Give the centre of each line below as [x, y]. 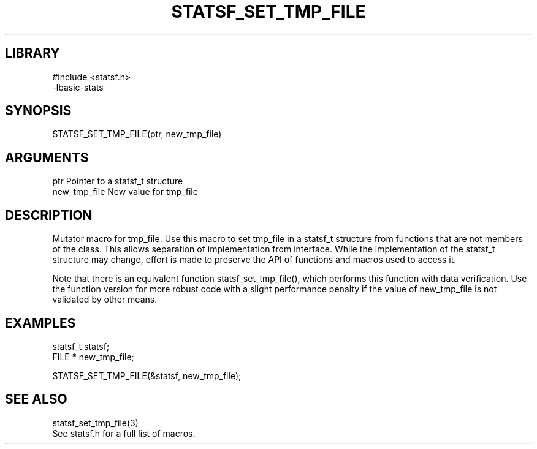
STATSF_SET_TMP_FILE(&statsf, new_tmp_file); [147, 375]
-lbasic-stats [78, 87]
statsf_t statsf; [81, 346]
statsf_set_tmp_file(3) [95, 423]
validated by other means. [105, 300]
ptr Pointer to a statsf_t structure [118, 181]
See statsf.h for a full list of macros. [124, 433]
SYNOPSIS [38, 111]
